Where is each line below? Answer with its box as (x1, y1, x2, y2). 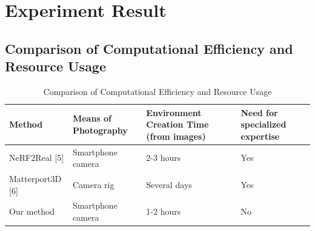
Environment (146, 106, 202, 119)
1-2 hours (146, 205, 181, 218)
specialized (240, 118, 287, 131)
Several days (146, 178, 192, 190)
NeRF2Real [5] (9, 151, 64, 164)
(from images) (146, 129, 206, 142)
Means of (72, 112, 112, 125)
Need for (240, 106, 278, 119)
